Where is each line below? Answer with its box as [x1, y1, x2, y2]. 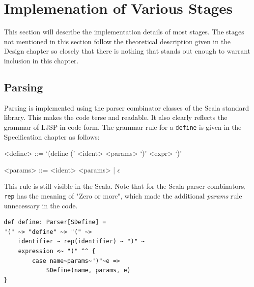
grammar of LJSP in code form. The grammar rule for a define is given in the [4, 121, 242, 132]
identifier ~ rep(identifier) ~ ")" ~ [18, 238, 145, 245]
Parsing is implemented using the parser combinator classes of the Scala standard [4, 102, 249, 113]
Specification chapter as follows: [4, 131, 100, 142]
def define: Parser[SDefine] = [4, 219, 106, 226]
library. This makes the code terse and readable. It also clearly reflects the [4, 112, 227, 122]
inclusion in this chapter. [4, 55, 79, 65]
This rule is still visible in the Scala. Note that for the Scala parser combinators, [4, 181, 246, 191]
